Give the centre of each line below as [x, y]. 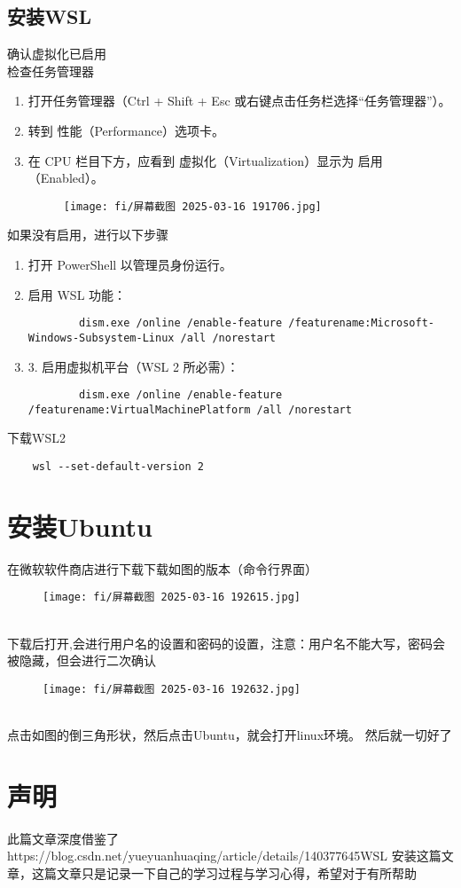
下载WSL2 [36, 438]
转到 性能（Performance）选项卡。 [126, 130]
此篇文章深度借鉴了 [63, 838]
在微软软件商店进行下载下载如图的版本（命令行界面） [162, 568]
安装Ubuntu [80, 526]
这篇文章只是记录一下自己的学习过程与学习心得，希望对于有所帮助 [224, 872]
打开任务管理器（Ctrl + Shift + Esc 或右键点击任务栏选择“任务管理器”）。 [239, 101]
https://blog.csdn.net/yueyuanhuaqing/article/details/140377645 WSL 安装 [212, 856]
